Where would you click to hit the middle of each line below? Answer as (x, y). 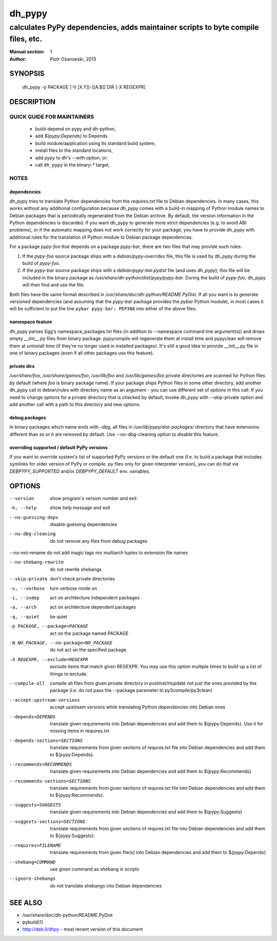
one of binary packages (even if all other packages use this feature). (82, 353)
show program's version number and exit (93, 498)
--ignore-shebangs (33, 879)
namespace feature (31, 322)
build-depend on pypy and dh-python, (76, 129)
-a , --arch (23, 607)
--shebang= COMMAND (33, 862)
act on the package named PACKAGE (89, 633)
